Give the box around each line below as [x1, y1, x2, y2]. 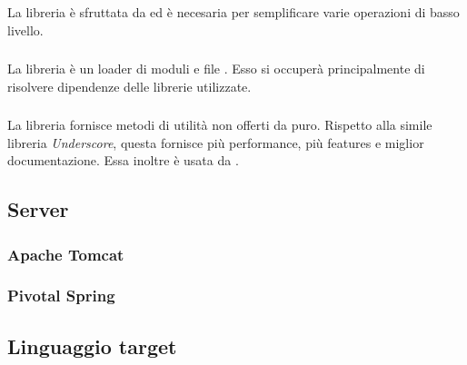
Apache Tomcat [7, 242, 124, 265]
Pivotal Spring [7, 284, 115, 307]
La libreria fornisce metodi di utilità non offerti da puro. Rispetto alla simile [7, 115, 432, 134]
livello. [7, 20, 44, 39]
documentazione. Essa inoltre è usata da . [7, 151, 239, 170]
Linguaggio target [7, 331, 177, 360]
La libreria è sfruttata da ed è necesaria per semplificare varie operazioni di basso [7, 2, 460, 21]
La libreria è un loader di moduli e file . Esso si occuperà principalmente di [7, 59, 425, 78]
